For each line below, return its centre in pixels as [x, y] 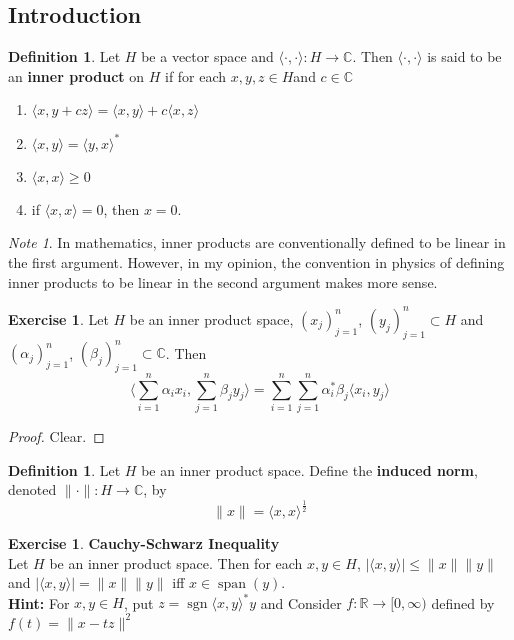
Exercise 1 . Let [58, 318]
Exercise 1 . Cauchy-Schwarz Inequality [144, 543]
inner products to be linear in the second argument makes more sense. [223, 281]
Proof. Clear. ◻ [56, 435]
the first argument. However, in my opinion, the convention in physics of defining [256, 262]
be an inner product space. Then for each [176, 562]
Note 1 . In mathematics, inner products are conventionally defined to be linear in [257, 242]
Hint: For [39, 602]
